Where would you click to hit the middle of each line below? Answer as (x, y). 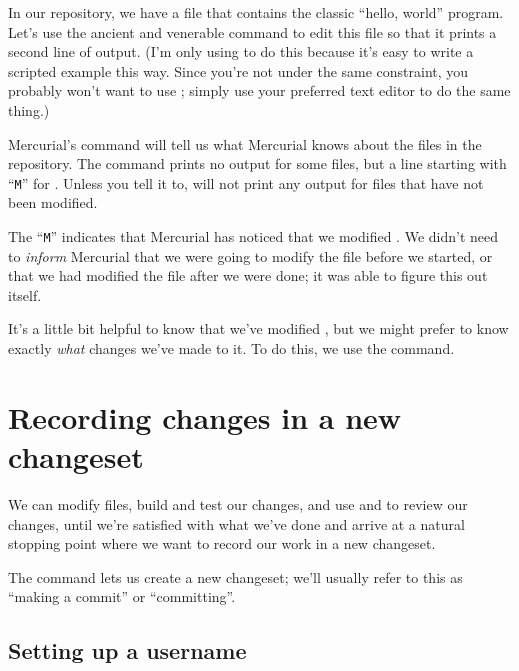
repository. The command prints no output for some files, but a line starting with (257, 163)
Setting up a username (127, 650)
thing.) (29, 109)
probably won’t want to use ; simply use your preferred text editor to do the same (259, 90)
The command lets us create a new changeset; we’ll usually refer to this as (235, 576)
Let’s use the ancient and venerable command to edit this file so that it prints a (252, 31)
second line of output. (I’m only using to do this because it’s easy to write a (241, 51)
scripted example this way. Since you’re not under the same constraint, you (238, 70)
